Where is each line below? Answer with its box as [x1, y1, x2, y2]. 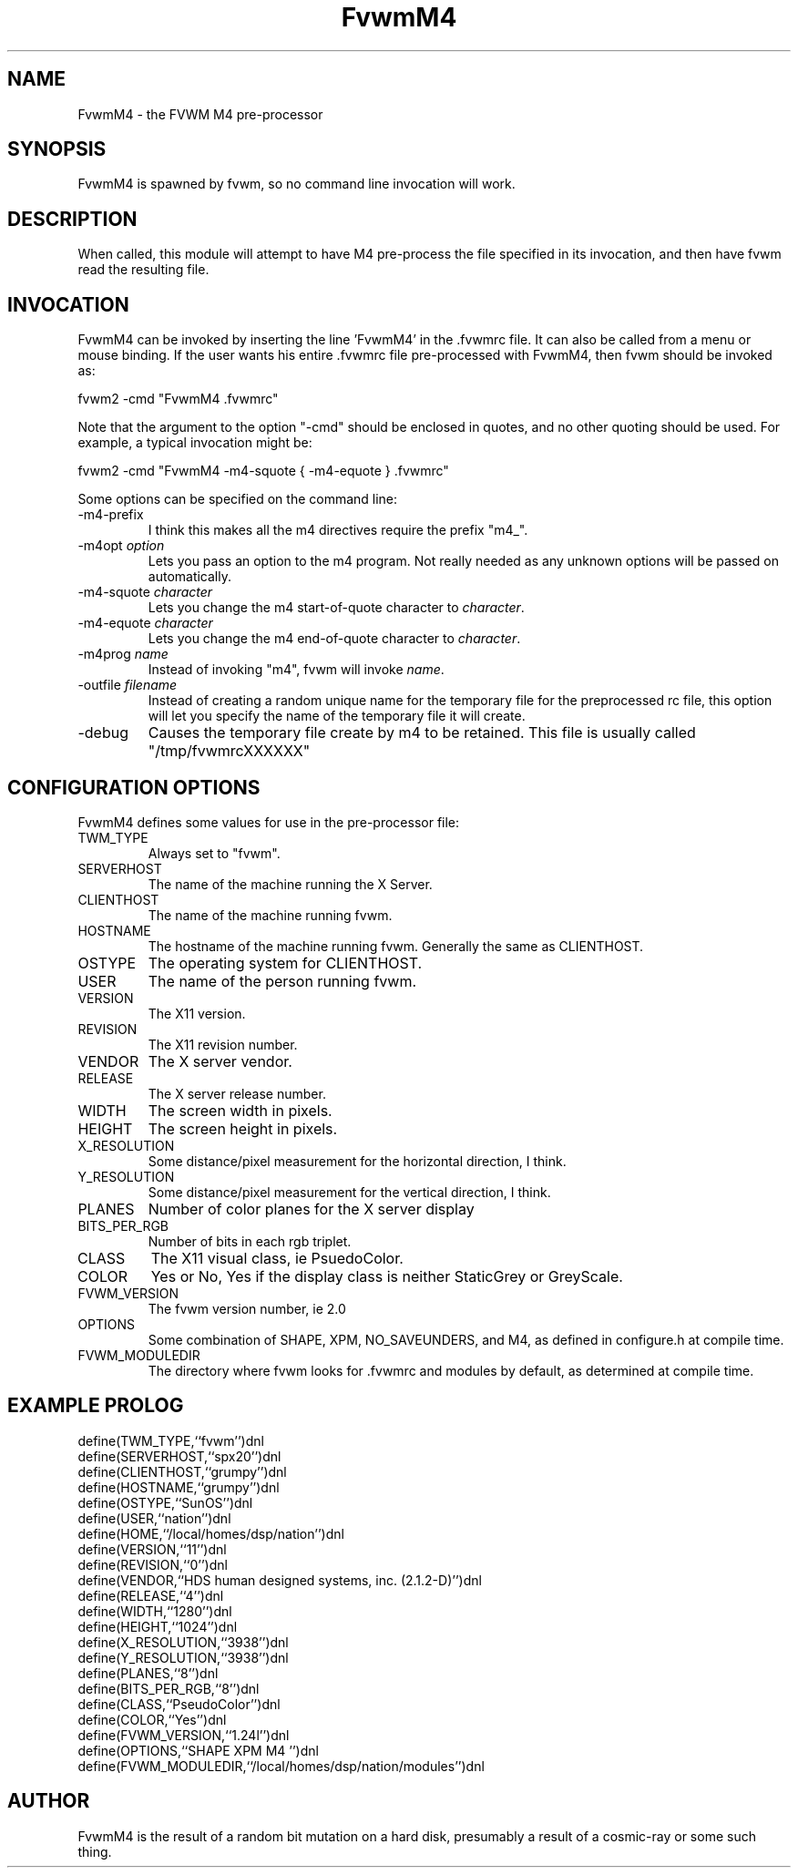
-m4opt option [77, 538, 165, 554]
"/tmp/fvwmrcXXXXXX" [148, 742, 311, 761]
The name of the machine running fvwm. [148, 907, 393, 923]
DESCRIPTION [7, 207, 138, 231]
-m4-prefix [77, 507, 144, 523]
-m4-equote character [77, 615, 213, 631]
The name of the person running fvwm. [148, 971, 417, 990]
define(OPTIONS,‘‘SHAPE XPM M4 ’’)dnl [77, 1742, 319, 1758]
